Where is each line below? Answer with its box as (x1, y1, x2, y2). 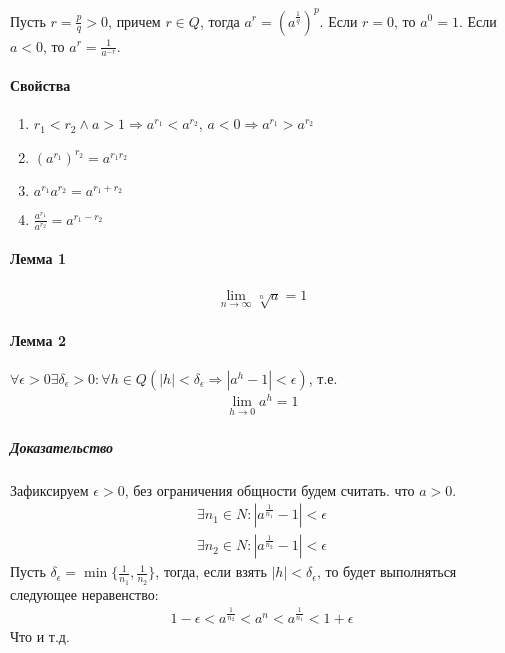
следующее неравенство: (10, 583, 159, 604)
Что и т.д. (10, 625, 70, 646)
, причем (108, 10, 161, 31)
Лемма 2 (10, 329, 66, 350)
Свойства (10, 74, 71, 95)
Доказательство (10, 436, 114, 457)
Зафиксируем (10, 479, 89, 500)
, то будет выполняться (316, 561, 457, 582)
